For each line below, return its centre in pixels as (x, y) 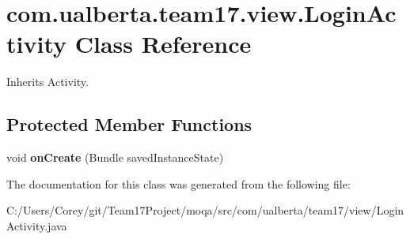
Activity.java (37, 225)
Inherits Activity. (47, 82)
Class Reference (163, 44)
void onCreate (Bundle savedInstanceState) (115, 157)
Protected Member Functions (129, 124)
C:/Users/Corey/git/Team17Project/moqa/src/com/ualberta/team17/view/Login (205, 210)
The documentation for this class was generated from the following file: (178, 183)
